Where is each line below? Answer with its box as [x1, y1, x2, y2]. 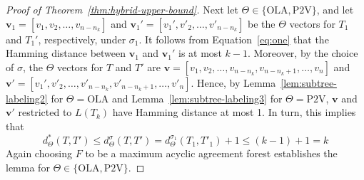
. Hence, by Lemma [191, 75, 276, 90]
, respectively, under [38, 31, 126, 46]
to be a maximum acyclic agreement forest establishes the [85, 146, 338, 161]
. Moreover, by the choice [247, 46, 358, 60]
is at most [178, 46, 222, 60]
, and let [316, 2, 354, 16]
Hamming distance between [6, 46, 126, 60]
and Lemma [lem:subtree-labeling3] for [112, 90, 283, 105]
